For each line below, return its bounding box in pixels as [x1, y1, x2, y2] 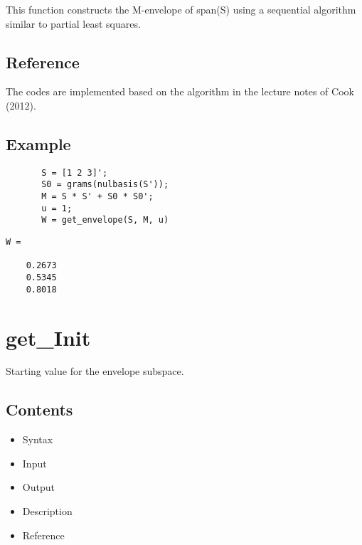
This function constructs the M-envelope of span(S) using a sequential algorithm [6, 2, 356, 16]
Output [22, 480, 55, 494]
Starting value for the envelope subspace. [6, 364, 184, 379]
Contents [6, 398, 73, 420]
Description [22, 504, 73, 519]
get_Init [6, 322, 91, 351]
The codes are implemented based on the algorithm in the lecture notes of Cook [6, 84, 354, 99]
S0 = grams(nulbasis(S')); [41, 179, 169, 190]
